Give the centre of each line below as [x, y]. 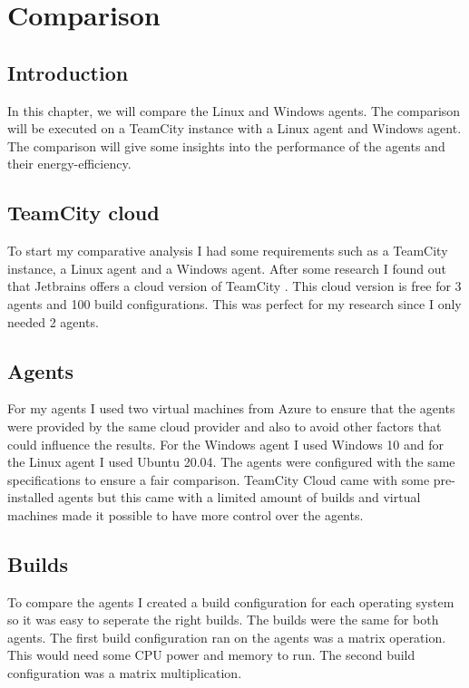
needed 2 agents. [53, 321]
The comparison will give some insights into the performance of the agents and [226, 145]
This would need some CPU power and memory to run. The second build [211, 655]
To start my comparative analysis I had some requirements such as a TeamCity [228, 251]
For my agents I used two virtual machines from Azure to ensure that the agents [231, 408]
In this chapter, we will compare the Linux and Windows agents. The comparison [234, 110]
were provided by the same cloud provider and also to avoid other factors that [225, 426]
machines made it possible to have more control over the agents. [186, 514]
